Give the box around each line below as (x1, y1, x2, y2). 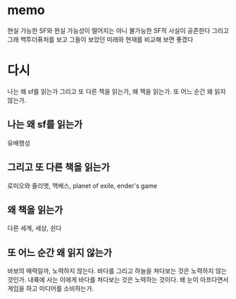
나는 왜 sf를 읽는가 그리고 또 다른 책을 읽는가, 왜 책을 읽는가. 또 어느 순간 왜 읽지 (7, 87, 226, 95)
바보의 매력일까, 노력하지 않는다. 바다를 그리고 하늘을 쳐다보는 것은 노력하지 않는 (7, 267, 228, 275)
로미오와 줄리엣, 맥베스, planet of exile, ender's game (7, 181, 158, 190)
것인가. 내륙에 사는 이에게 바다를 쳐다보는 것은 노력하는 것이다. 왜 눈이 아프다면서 (7, 276, 229, 284)
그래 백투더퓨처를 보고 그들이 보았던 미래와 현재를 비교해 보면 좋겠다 (7, 35, 194, 44)
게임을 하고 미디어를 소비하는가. (7, 284, 94, 293)
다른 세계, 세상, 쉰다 (7, 224, 62, 233)
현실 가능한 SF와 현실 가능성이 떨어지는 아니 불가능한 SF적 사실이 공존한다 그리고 (7, 26, 229, 35)
